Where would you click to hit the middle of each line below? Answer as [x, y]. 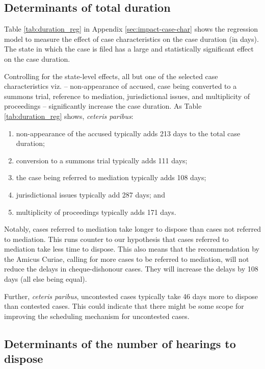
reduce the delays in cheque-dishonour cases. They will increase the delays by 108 [131, 269]
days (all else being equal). [46, 279]
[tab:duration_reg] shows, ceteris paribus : [69, 116]
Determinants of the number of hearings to [120, 343]
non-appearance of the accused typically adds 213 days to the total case [128, 133]
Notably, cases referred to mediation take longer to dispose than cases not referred [132, 229]
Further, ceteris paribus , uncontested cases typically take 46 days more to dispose [131, 296]
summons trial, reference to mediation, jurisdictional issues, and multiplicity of [127, 96]
